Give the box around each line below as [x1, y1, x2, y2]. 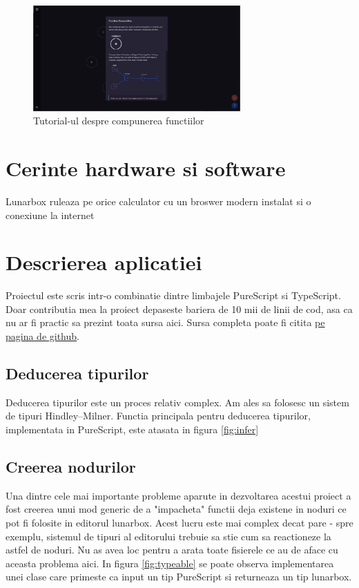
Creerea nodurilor [6, 456, 136, 477]
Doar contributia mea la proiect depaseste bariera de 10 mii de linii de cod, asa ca [6, 301, 353, 316]
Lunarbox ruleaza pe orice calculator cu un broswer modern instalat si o [6, 193, 311, 208]
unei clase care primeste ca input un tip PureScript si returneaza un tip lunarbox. [6, 569, 352, 584]
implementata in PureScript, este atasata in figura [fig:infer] [6, 422, 259, 437]
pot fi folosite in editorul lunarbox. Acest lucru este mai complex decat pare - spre [6, 515, 353, 529]
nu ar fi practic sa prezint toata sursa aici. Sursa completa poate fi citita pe [6, 315, 325, 330]
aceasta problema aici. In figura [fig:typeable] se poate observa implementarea [6, 556, 334, 570]
